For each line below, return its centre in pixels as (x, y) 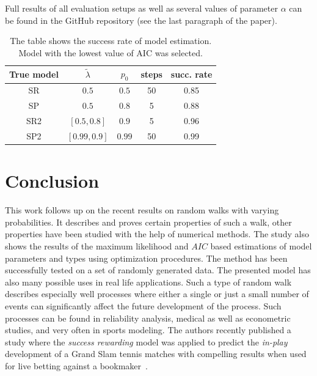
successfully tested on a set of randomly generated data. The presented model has (158, 270)
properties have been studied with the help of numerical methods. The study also (157, 234)
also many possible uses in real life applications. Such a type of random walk (148, 282)
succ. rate (191, 74)
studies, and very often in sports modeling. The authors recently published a (148, 330)
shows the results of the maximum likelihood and (97, 245)
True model (34, 74)
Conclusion (52, 181)
